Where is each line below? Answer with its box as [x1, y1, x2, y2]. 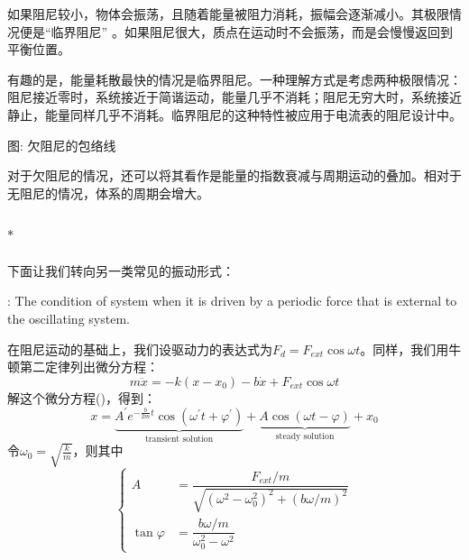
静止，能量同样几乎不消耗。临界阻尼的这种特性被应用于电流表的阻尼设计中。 [7, 105, 462, 124]
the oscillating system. [7, 308, 130, 327]
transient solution [144, 434, 214, 444]
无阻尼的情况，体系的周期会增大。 [7, 183, 209, 202]
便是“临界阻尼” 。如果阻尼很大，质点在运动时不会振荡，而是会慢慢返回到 [19, 22, 453, 41]
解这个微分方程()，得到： [7, 388, 156, 407]
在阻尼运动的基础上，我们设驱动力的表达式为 [7, 339, 272, 358]
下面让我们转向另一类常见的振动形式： [7, 261, 234, 280]
